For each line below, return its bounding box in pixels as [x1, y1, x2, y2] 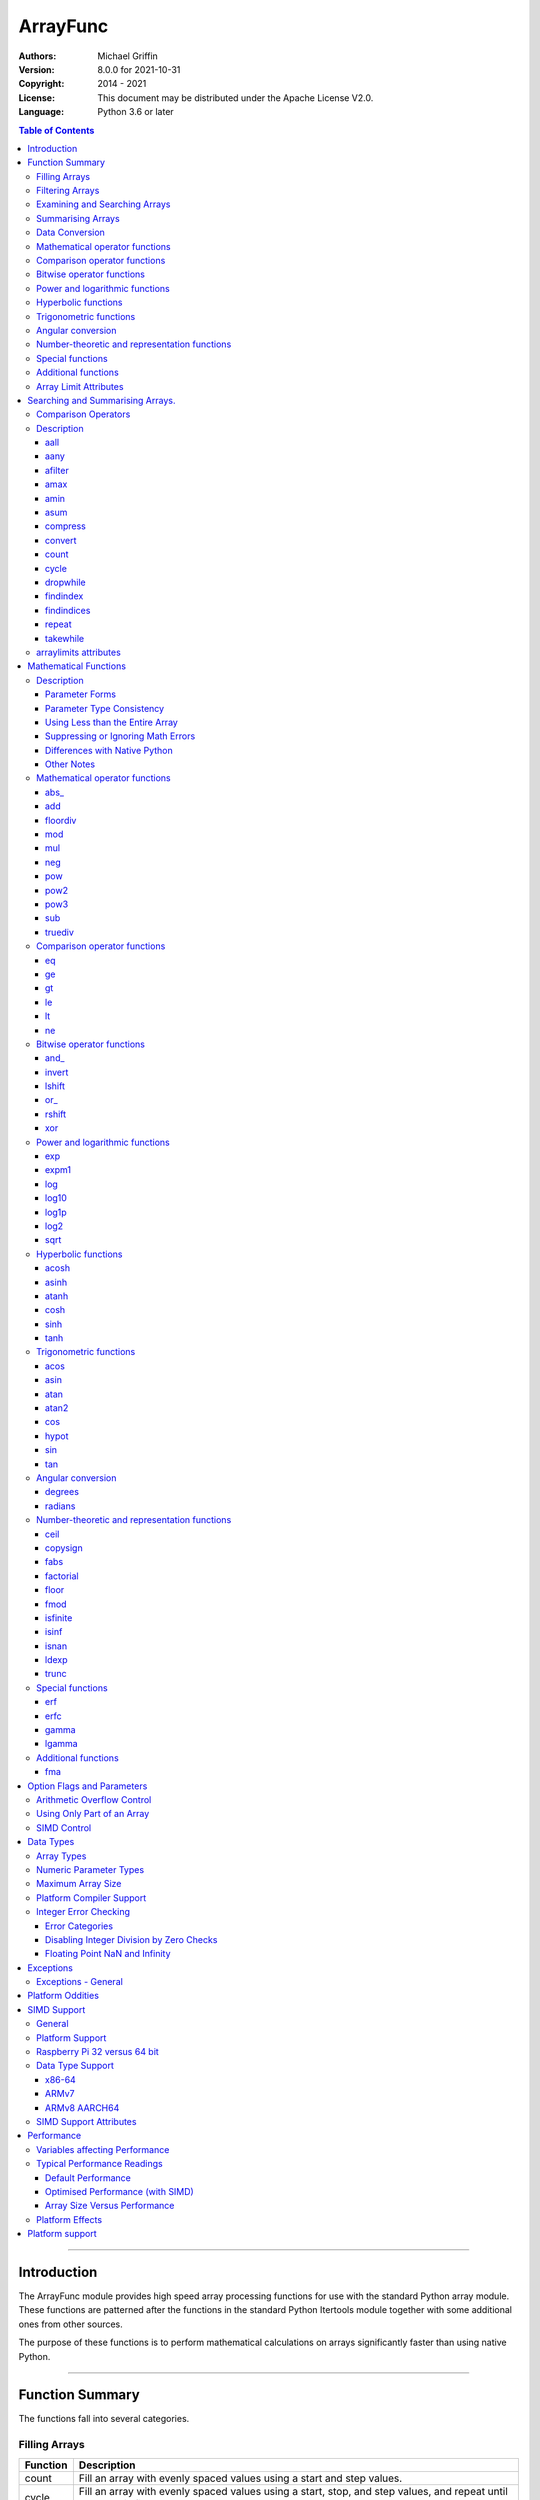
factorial [45, 1570, 79, 1582]
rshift [45, 1108, 67, 1120]
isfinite [45, 1611, 73, 1624]
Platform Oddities [27, 1990, 100, 2002]
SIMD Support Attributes [36, 2115, 137, 2127]
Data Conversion [36, 226, 105, 239]
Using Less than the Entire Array [45, 716, 179, 728]
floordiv [45, 814, 77, 826]
